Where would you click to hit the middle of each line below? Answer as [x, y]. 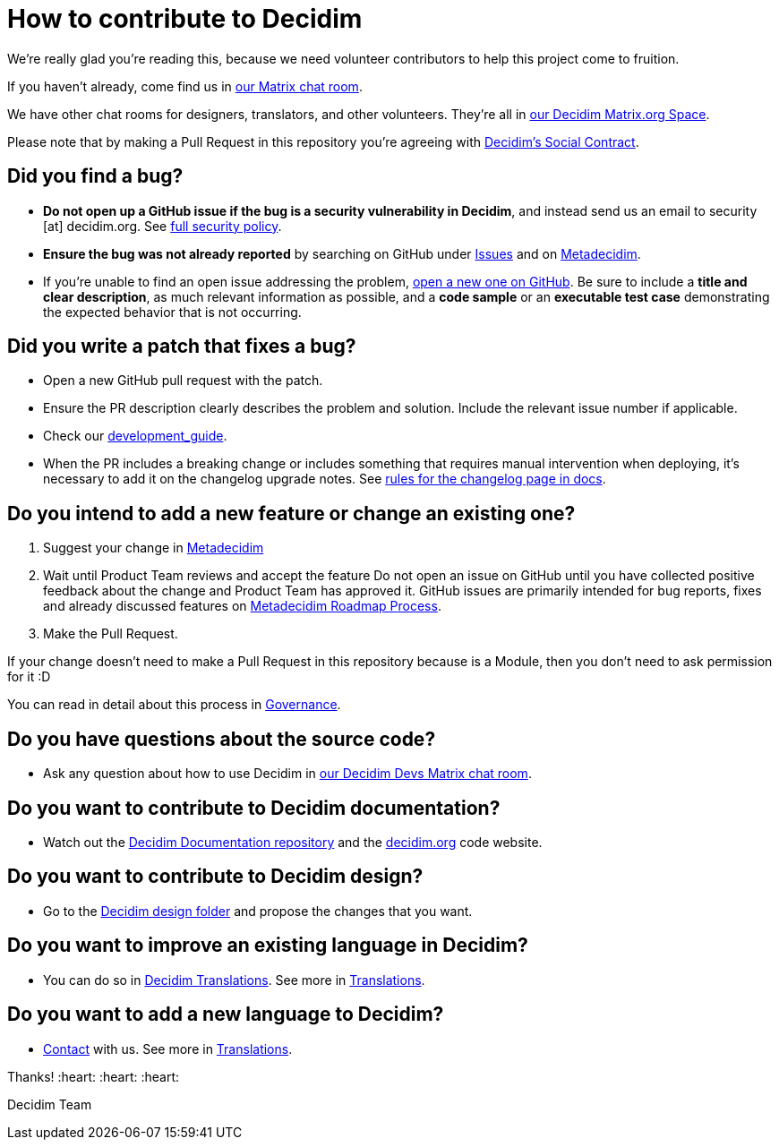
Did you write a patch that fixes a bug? [182, 347]
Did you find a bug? [95, 176]
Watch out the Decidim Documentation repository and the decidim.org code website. [293, 842]
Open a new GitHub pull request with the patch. [183, 381]
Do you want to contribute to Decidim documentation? [254, 808]
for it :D [29, 677]
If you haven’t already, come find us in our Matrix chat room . [185, 86]
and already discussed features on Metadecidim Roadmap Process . [242, 606]
